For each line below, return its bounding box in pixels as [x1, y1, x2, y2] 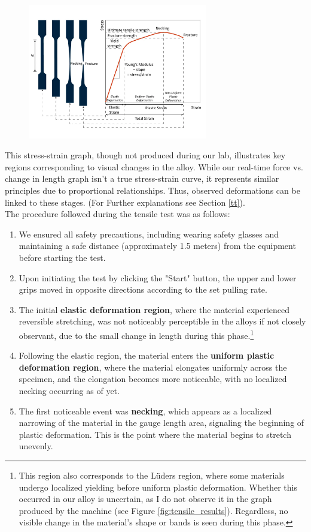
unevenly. [19, 440, 53, 452]
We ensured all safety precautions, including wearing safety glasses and [19, 227, 279, 240]
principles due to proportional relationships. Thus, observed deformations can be [5, 184, 300, 196]
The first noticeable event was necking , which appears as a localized [19, 404, 272, 417]
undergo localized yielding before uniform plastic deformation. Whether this [19, 480, 297, 493]
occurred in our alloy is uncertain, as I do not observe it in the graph [19, 492, 272, 505]
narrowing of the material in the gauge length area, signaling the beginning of [19, 416, 304, 429]
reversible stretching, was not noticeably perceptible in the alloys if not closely [19, 315, 306, 327]
